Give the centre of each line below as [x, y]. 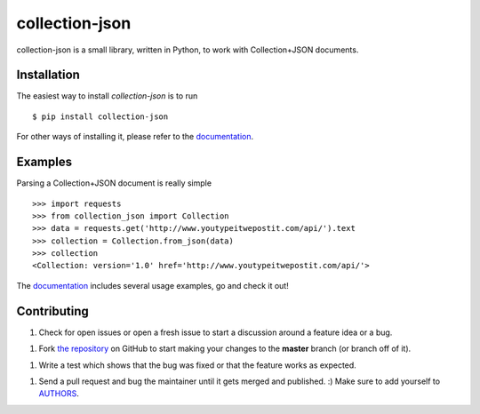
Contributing [52, 311]
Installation [48, 75]
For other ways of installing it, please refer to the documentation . [135, 137]
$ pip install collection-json [100, 116]
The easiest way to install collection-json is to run [107, 96]
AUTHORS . [59, 394]
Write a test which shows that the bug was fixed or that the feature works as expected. [198, 365]
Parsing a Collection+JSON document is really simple [114, 183]
